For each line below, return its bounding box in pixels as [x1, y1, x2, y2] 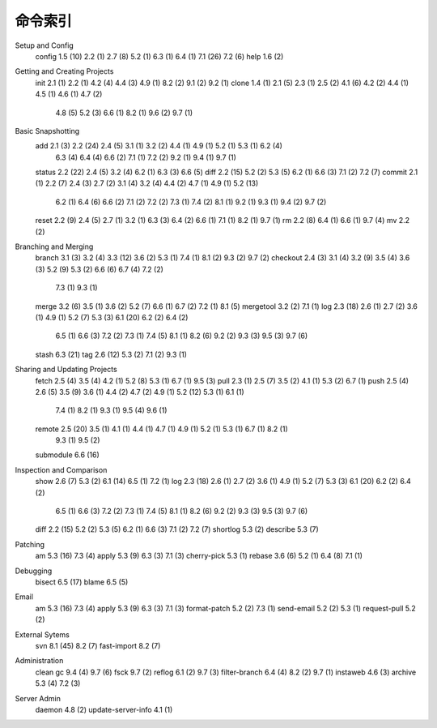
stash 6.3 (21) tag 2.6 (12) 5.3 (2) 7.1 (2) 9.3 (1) [35, 349, 188, 359]
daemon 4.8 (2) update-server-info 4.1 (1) [35, 704, 173, 714]
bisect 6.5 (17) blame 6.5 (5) [35, 577, 129, 587]
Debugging [15, 566, 53, 576]
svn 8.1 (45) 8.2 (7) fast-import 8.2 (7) [35, 640, 161, 650]
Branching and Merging [15, 242, 94, 251]
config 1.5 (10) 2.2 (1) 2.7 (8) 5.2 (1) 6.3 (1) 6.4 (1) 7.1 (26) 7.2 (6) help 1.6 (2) [35, 51, 284, 61]
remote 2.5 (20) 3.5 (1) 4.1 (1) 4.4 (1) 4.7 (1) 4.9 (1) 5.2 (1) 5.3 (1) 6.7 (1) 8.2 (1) [35, 424, 288, 434]
